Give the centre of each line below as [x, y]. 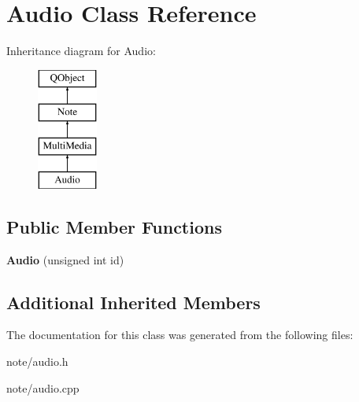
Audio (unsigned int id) [65, 259]
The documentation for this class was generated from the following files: [180, 335]
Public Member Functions [114, 226]
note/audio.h [37, 361]
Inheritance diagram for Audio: [81, 51]
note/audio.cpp [43, 387]
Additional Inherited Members [133, 302]
